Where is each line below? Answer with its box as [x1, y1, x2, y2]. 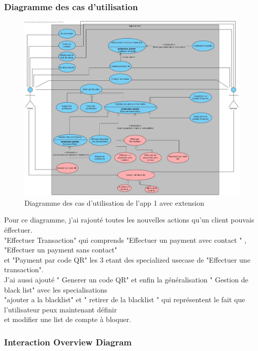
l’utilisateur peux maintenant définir [4, 304, 117, 314]
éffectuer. [4, 225, 33, 235]
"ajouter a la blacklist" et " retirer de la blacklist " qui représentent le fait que [4, 294, 245, 305]
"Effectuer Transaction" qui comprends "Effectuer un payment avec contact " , [4, 234, 246, 245]
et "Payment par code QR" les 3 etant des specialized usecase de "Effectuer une [4, 254, 250, 265]
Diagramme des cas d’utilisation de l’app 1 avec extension [24, 197, 205, 208]
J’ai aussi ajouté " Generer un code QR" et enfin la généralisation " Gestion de [4, 274, 248, 284]
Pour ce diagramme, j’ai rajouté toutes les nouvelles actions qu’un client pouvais [4, 214, 254, 225]
